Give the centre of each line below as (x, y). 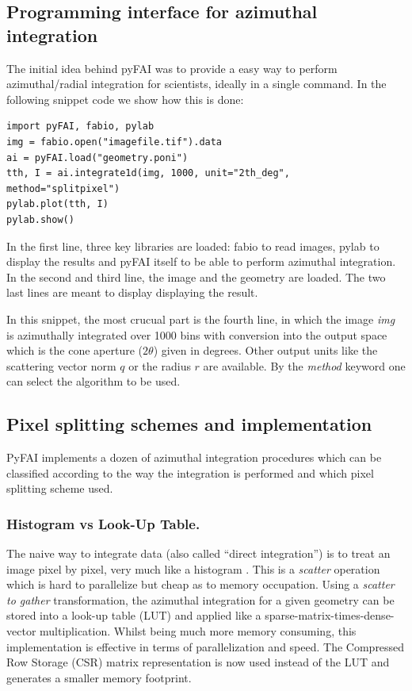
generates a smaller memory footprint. (99, 677)
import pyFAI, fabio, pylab (80, 127)
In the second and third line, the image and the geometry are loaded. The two (196, 276)
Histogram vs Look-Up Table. (103, 523)
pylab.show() (40, 219)
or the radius (160, 365)
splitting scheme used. (60, 488)
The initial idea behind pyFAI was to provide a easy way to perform (172, 68)
